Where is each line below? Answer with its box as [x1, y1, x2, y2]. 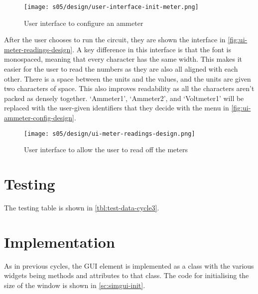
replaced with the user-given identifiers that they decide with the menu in [4, 102, 229, 113]
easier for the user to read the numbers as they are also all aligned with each [4, 64, 238, 74]
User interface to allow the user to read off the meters [24, 144, 188, 155]
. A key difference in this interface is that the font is [72, 44, 231, 54]
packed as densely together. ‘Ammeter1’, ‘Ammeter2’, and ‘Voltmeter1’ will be [4, 93, 244, 103]
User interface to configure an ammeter [24, 17, 143, 28]
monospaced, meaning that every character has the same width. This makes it [4, 54, 243, 64]
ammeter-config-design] [4, 112, 74, 122]
